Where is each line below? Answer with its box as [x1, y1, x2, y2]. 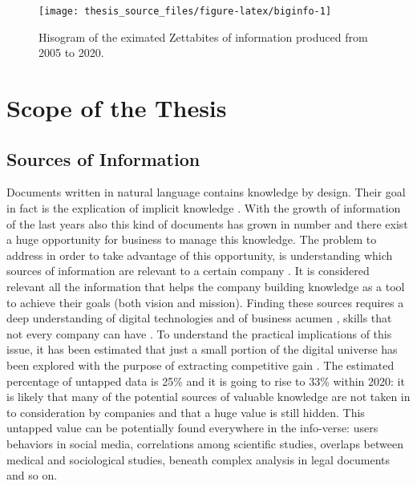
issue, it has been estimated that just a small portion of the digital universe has [6, 341, 398, 358]
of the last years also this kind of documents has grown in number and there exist [6, 215, 408, 232]
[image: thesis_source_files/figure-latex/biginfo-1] [38, 6, 332, 17]
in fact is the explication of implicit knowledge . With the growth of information [6, 200, 401, 217]
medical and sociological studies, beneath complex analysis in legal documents [6, 451, 391, 468]
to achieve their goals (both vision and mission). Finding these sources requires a [6, 294, 404, 310]
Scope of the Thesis [6, 91, 227, 124]
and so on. [6, 467, 58, 484]
